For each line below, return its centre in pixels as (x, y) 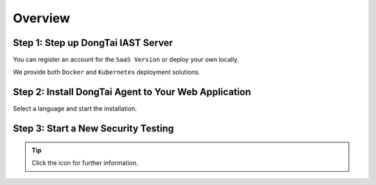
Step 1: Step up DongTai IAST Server (93, 43)
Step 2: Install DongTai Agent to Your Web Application (132, 92)
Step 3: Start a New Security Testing (93, 129)
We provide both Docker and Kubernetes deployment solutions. (107, 72)
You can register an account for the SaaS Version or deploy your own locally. (126, 60)
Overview (41, 18)
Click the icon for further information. (85, 163)
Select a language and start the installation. (75, 108)
